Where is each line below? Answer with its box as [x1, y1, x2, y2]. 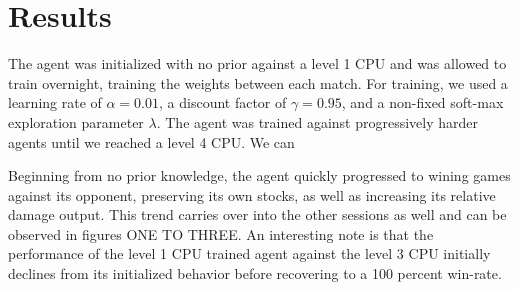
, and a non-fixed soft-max [341, 92, 504, 113]
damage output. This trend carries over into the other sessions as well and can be [8, 204, 507, 225]
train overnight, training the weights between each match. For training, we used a [8, 72, 508, 93]
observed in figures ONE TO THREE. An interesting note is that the [8, 223, 434, 244]
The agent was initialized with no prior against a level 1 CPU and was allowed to [8, 53, 507, 74]
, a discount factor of [159, 92, 287, 113]
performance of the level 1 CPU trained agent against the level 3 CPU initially [8, 243, 491, 264]
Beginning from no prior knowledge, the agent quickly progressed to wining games [8, 165, 511, 186]
